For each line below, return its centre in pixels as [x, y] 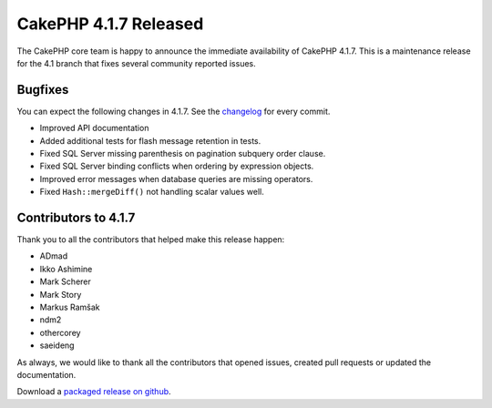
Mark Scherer [65, 281]
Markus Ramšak [70, 307]
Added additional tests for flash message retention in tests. [150, 140]
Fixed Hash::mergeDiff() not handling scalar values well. [152, 192]
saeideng [57, 345]
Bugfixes [43, 90]
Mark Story [61, 294]
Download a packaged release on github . [94, 392]
